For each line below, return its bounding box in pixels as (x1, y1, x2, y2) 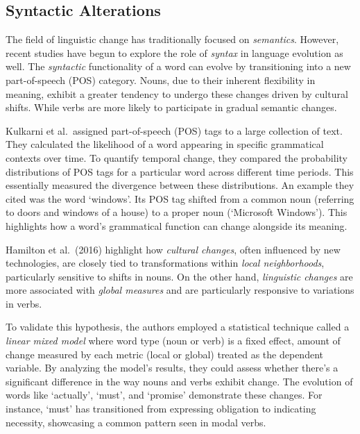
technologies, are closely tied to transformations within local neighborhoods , (6, 256, 325, 270)
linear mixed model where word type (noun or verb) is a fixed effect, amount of (6, 333, 341, 348)
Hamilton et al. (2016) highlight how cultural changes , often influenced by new (6, 242, 341, 256)
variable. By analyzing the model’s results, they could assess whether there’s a (6, 360, 338, 375)
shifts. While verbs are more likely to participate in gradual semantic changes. (6, 100, 337, 115)
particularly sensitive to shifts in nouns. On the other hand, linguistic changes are (6, 269, 353, 283)
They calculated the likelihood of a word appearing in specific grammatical (6, 137, 324, 151)
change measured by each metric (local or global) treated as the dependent (6, 347, 323, 361)
